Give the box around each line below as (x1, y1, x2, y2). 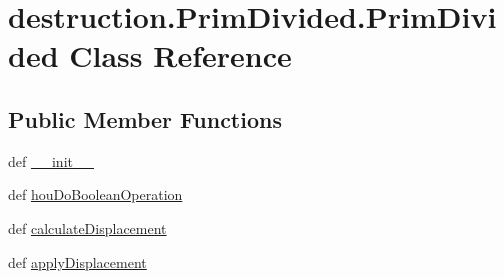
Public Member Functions (8, 103, 282, 134)
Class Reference (69, 35, 292, 76)
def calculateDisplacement (8, 217, 167, 238)
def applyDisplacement (8, 251, 147, 272)
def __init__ (8, 150, 94, 171)
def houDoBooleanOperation (8, 184, 183, 205)
